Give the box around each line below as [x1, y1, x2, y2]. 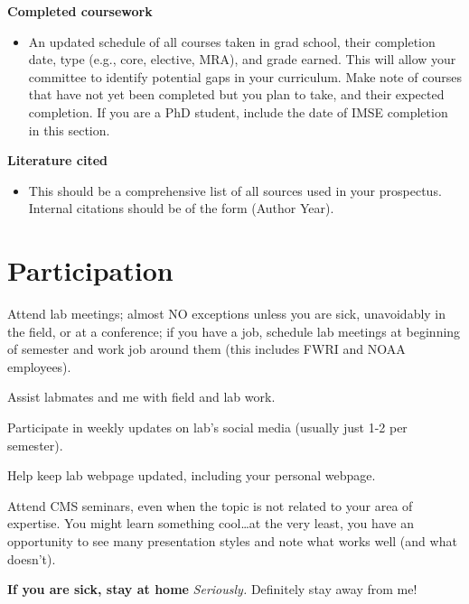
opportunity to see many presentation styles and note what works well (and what [7, 532, 457, 550]
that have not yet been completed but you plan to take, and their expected [28, 85, 445, 104]
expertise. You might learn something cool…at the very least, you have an [7, 514, 414, 533]
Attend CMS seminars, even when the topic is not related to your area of [7, 496, 413, 515]
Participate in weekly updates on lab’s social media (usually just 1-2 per [7, 418, 408, 437]
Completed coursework [7, 2, 153, 20]
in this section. [28, 120, 110, 139]
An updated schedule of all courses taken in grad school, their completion [28, 32, 436, 51]
